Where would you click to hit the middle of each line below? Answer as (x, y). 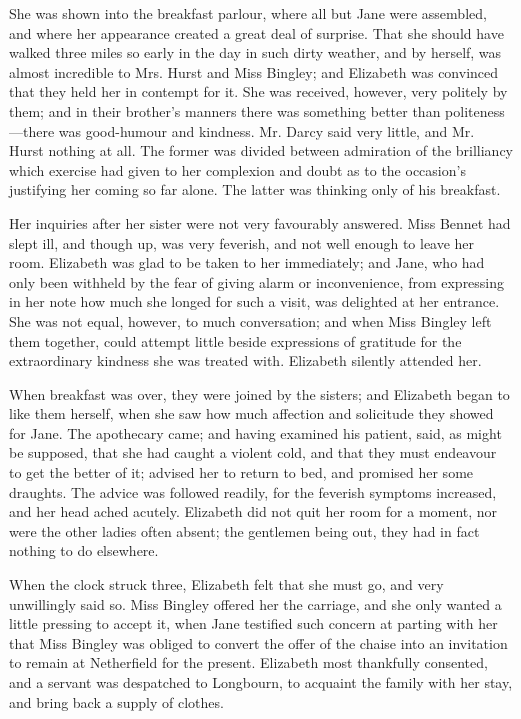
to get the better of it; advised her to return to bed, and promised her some (241, 472)
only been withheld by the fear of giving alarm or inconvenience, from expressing (257, 281)
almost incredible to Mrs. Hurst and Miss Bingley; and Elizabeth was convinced (254, 71)
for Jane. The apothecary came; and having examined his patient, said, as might (255, 432)
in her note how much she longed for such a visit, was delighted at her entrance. (254, 301)
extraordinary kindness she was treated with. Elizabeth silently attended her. (245, 360)
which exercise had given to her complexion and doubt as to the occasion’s (237, 169)
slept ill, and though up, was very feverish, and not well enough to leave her (242, 242)
